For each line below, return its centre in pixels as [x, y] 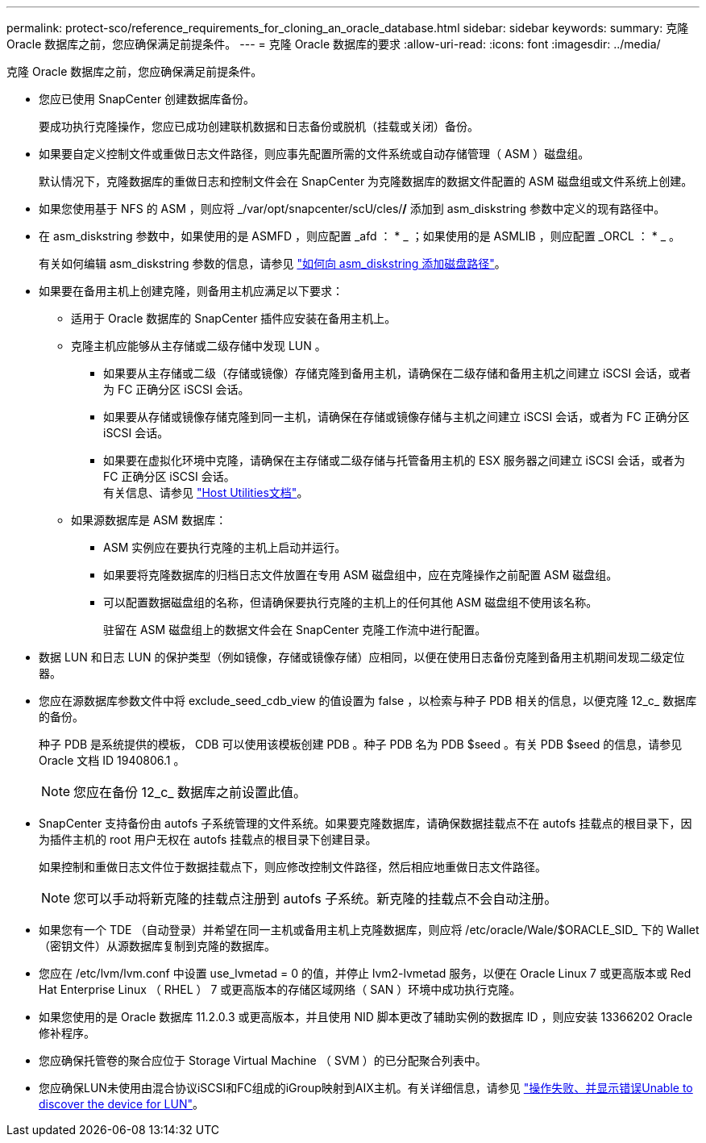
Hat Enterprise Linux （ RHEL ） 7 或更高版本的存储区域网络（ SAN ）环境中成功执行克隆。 [280, 989]
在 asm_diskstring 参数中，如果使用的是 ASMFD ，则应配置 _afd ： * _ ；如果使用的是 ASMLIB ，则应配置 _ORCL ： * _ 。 [359, 236]
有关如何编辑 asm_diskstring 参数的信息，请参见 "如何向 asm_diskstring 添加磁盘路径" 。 [272, 263]
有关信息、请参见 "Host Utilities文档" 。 [206, 492]
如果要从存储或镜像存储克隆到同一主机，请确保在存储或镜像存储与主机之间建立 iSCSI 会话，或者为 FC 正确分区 [397, 417]
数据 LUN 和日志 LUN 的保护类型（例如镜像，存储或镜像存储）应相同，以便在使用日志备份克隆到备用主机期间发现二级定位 [362, 657]
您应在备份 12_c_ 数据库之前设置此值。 [190, 792]
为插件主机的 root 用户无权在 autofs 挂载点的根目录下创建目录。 [208, 839]
